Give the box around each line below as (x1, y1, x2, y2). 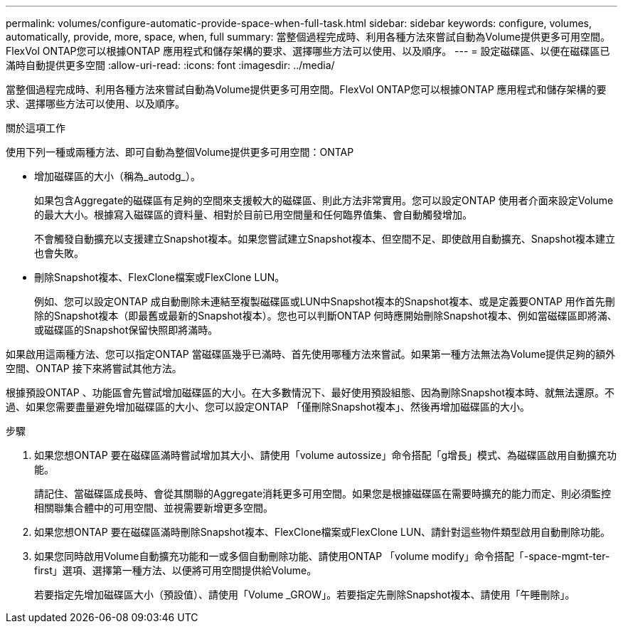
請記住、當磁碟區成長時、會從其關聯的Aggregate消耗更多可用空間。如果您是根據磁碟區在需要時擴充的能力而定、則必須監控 (34, 487, 612, 499)
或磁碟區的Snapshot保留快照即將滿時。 (34, 324, 218, 336)
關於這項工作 (6, 122, 65, 134)
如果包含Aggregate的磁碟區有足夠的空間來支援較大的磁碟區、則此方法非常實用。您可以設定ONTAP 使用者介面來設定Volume (34, 194, 614, 206)
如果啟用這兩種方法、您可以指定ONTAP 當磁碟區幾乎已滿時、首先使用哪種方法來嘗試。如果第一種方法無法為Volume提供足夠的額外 (6, 348, 616, 360)
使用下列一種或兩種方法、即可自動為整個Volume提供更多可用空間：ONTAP (6, 146, 354, 158)
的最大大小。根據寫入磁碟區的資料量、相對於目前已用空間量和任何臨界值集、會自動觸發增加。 (34, 208, 472, 221)
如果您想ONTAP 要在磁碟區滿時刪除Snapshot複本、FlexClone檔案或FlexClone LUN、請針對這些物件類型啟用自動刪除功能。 (34, 526, 610, 538)
